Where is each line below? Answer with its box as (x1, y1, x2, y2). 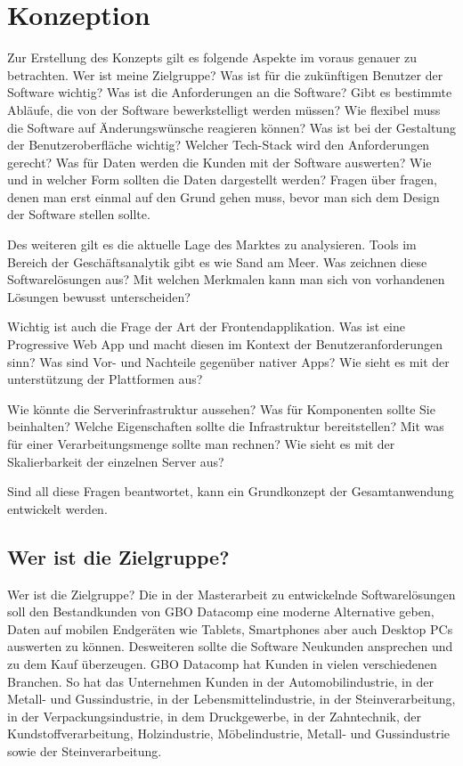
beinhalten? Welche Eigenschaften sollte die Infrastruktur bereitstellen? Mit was (7, 417, 444, 436)
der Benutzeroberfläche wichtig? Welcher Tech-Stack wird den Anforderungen (7, 135, 430, 154)
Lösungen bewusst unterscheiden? (7, 287, 191, 306)
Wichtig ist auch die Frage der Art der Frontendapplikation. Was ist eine (7, 317, 405, 336)
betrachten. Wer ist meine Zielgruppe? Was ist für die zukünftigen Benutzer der (7, 65, 443, 84)
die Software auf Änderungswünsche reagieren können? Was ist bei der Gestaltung (7, 118, 456, 136)
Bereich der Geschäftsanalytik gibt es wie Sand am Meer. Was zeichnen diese (7, 252, 427, 271)
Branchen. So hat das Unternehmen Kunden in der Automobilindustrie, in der (7, 672, 434, 690)
